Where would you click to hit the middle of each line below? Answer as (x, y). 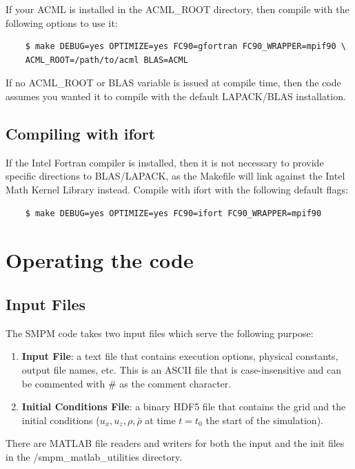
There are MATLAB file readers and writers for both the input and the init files (175, 443)
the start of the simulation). (264, 420)
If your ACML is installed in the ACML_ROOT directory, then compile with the (177, 9)
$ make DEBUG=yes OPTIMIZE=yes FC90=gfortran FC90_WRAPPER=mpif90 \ (185, 47)
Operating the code (100, 260)
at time (160, 420)
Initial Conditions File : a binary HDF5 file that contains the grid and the (184, 406)
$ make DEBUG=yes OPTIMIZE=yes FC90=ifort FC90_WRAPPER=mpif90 (173, 213)
